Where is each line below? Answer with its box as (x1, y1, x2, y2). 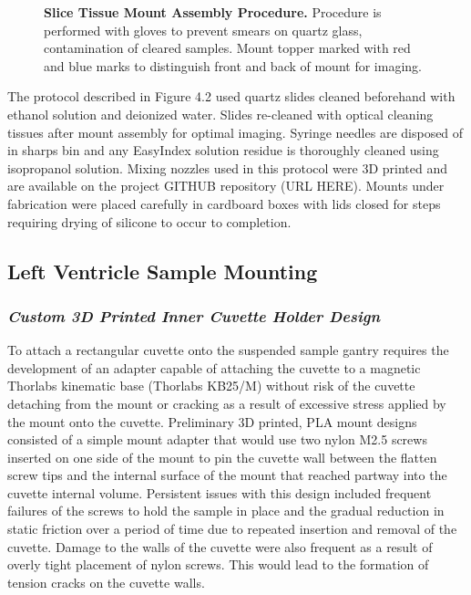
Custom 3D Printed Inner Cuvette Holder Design (7, 304, 381, 327)
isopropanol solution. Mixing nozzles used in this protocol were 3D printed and (7, 158, 447, 177)
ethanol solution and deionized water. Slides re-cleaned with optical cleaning (7, 104, 434, 123)
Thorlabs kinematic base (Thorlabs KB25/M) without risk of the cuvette (7, 376, 415, 395)
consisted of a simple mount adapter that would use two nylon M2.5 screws (7, 430, 427, 449)
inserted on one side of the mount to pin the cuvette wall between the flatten (7, 447, 437, 466)
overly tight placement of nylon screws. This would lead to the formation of (7, 555, 429, 574)
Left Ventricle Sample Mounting (7, 256, 318, 285)
